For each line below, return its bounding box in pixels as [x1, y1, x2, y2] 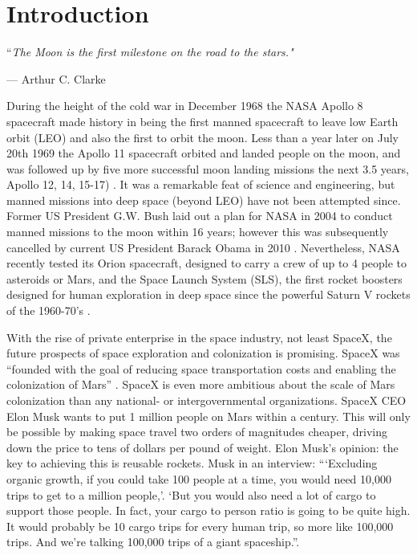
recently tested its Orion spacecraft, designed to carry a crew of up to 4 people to [6, 255, 407, 271]
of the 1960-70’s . [6, 302, 91, 319]
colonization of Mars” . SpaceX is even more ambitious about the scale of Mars [6, 376, 395, 393]
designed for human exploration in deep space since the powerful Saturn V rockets [6, 286, 411, 303]
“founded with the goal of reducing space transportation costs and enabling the [6, 360, 396, 377]
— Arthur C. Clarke [6, 70, 106, 87]
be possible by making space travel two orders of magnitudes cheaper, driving [6, 423, 388, 440]
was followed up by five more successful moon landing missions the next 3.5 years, [6, 160, 409, 177]
